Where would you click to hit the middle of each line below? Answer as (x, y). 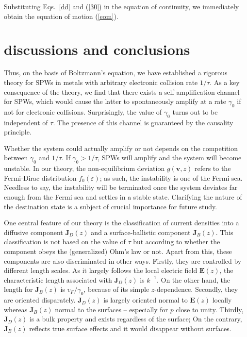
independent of (26, 122)
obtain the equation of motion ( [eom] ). (61, 16)
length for (18, 289)
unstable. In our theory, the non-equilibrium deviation (84, 168)
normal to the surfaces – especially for (112, 309)
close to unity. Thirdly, (210, 309)
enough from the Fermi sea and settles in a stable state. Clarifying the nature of (123, 197)
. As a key (225, 82)
